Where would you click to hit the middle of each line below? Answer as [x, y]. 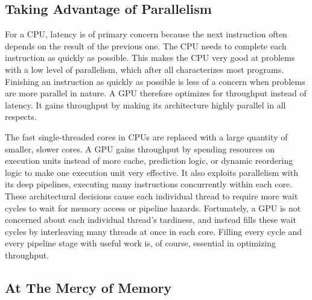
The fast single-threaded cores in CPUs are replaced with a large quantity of [146, 136]
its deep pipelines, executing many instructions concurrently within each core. [149, 184]
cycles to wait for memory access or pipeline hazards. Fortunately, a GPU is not [153, 208]
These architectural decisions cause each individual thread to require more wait [151, 195]
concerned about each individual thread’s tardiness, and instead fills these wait [151, 220]
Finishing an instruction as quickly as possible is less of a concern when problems [155, 81]
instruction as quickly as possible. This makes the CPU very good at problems [150, 58]
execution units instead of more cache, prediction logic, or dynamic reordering [149, 161]
